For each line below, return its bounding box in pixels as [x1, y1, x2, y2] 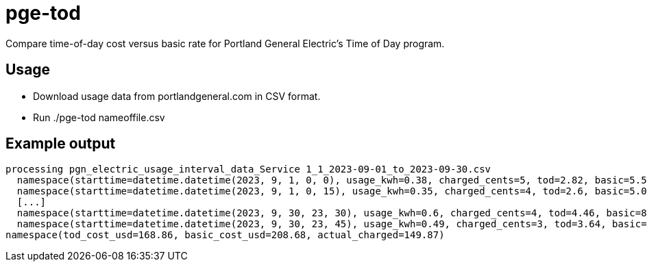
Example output [5, 135, 116, 153]
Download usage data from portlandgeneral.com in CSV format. [33, 90, 321, 102]
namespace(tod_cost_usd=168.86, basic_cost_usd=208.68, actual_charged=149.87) [5, 229, 445, 241]
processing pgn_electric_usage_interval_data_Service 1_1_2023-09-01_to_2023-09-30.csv [5, 164, 491, 175]
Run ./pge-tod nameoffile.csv [33, 111, 165, 123]
